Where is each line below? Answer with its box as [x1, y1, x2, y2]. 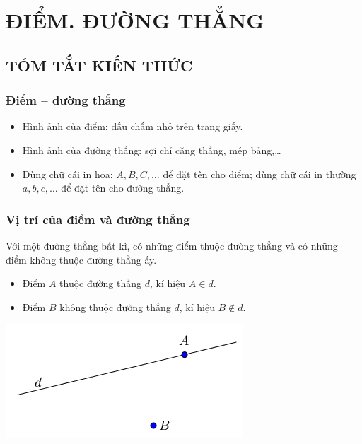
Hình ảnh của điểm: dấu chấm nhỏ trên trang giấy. [22, 119, 243, 134]
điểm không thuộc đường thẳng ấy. [6, 252, 157, 267]
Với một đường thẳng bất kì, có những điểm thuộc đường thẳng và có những [6, 238, 338, 252]
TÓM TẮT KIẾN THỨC [6, 54, 193, 76]
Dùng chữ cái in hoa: [22, 166, 113, 181]
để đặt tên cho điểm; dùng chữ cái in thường [163, 166, 356, 181]
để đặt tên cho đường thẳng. [61, 180, 185, 195]
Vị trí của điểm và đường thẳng [6, 210, 190, 228]
